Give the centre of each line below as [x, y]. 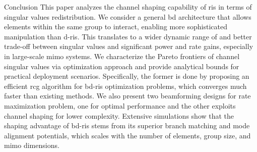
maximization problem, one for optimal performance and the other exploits [120, 105]
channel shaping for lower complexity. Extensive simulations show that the [119, 115]
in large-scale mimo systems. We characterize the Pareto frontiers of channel [122, 56]
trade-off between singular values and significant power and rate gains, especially [129, 46]
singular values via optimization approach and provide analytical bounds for [122, 66]
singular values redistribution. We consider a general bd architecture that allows [128, 16]
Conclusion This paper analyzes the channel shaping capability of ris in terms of [128, 7]
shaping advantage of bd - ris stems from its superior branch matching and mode [127, 125]
